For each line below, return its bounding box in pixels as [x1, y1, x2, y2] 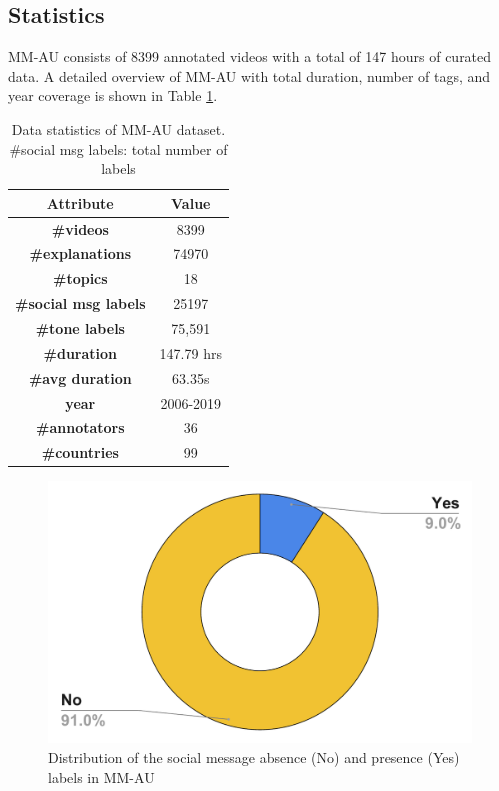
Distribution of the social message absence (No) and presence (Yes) [48, 746, 460, 767]
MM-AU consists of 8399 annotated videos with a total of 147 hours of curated [8, 46, 492, 67]
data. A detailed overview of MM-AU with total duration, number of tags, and [8, 65, 491, 86]
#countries [41, 442, 119, 463]
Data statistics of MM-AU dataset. [11, 118, 226, 139]
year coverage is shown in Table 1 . [8, 85, 218, 106]
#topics [52, 268, 108, 289]
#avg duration [28, 367, 132, 388]
